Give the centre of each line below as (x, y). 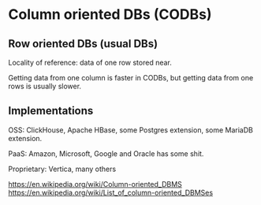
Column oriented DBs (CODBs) (110, 15)
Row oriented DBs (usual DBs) (83, 44)
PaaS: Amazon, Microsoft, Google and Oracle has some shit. (106, 153)
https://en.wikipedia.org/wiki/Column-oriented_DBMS (95, 184)
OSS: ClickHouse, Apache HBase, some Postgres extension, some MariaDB (131, 130)
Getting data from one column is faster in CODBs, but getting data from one (131, 78)
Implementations (51, 111)
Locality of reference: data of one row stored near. (90, 62)
